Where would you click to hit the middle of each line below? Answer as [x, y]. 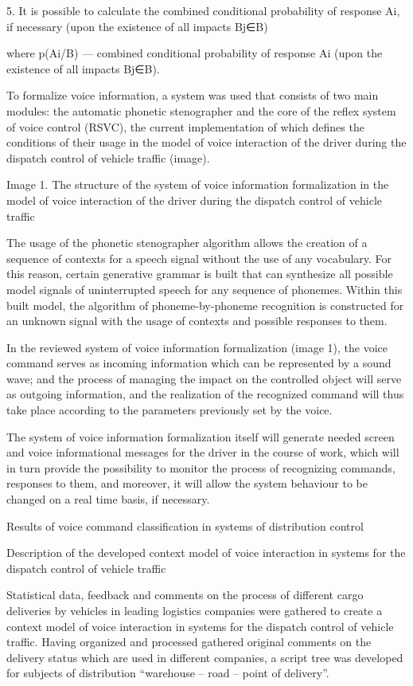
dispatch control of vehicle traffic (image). [108, 157]
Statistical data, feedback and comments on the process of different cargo [185, 595]
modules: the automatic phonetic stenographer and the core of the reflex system [201, 110]
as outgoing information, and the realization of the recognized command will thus [205, 394]
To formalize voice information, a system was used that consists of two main [193, 95]
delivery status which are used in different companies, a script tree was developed [205, 657]
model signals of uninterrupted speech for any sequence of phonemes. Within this [205, 289]
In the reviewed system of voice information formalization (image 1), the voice [197, 347]
